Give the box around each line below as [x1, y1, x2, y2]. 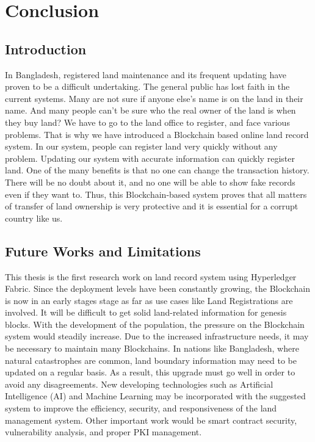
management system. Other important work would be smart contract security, [5, 413, 297, 426]
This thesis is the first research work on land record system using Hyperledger [5, 270, 297, 283]
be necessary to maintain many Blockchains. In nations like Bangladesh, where [5, 342, 299, 355]
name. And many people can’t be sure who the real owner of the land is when [5, 104, 296, 117]
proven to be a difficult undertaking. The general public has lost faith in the [5, 80, 290, 93]
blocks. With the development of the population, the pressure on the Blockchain [5, 317, 305, 330]
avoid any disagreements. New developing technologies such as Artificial [5, 377, 273, 390]
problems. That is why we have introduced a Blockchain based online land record [5, 128, 309, 140]
